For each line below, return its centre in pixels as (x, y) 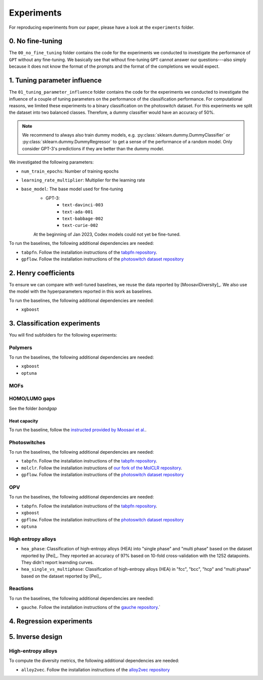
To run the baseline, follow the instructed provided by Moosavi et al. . (78, 430)
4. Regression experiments (51, 621)
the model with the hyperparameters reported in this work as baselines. (81, 291)
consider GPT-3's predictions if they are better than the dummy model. (93, 148)
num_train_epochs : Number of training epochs (70, 171)
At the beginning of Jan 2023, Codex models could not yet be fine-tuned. (107, 234)
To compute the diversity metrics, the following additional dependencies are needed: (94, 660)
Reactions (21, 589)
